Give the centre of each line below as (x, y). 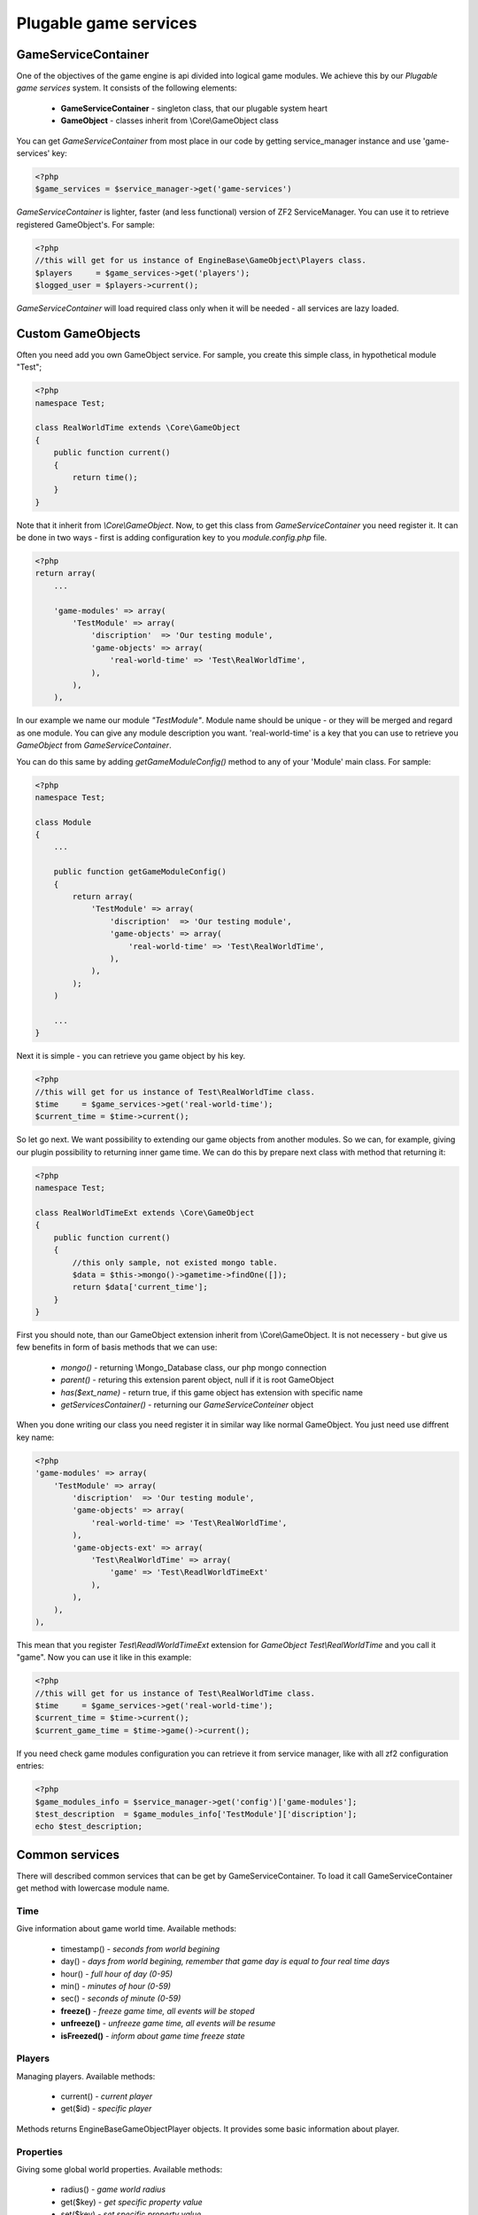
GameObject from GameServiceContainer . (94, 745)
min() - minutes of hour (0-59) (116, 1986)
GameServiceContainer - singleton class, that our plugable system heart (194, 108)
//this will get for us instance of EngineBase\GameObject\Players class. (201, 260)
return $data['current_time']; (140, 1287)
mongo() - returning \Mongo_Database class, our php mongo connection (194, 1367)
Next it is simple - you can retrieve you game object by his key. (131, 1056)
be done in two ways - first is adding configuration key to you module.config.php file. (172, 538)
